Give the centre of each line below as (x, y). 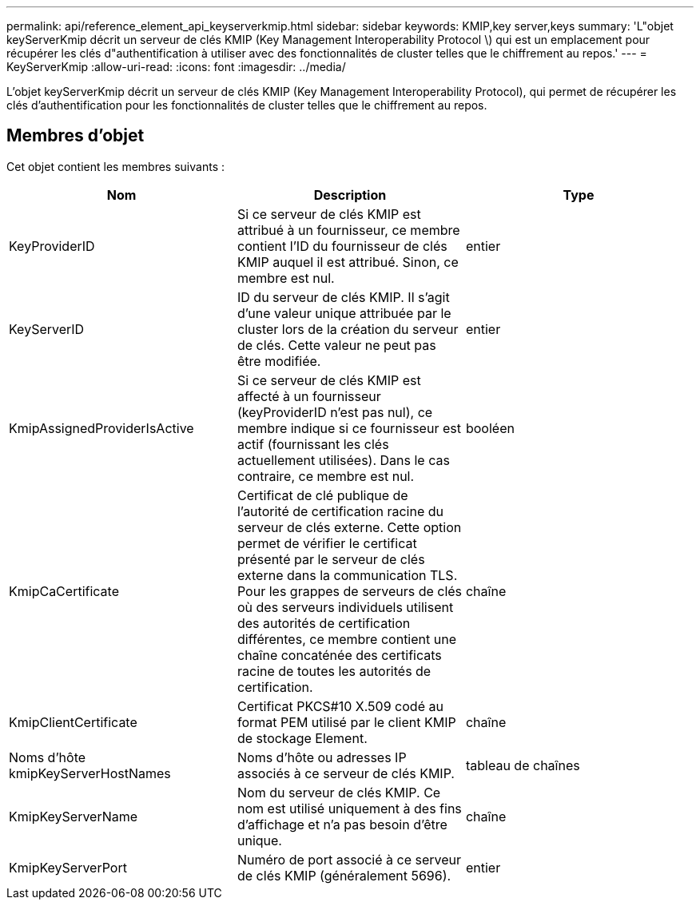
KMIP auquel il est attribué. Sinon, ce (348, 262)
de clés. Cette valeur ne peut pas (336, 345)
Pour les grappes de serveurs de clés (350, 591)
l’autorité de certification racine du (340, 511)
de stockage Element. (302, 738)
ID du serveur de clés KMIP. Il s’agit (343, 297)
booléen (490, 428)
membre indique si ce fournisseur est (349, 428)
